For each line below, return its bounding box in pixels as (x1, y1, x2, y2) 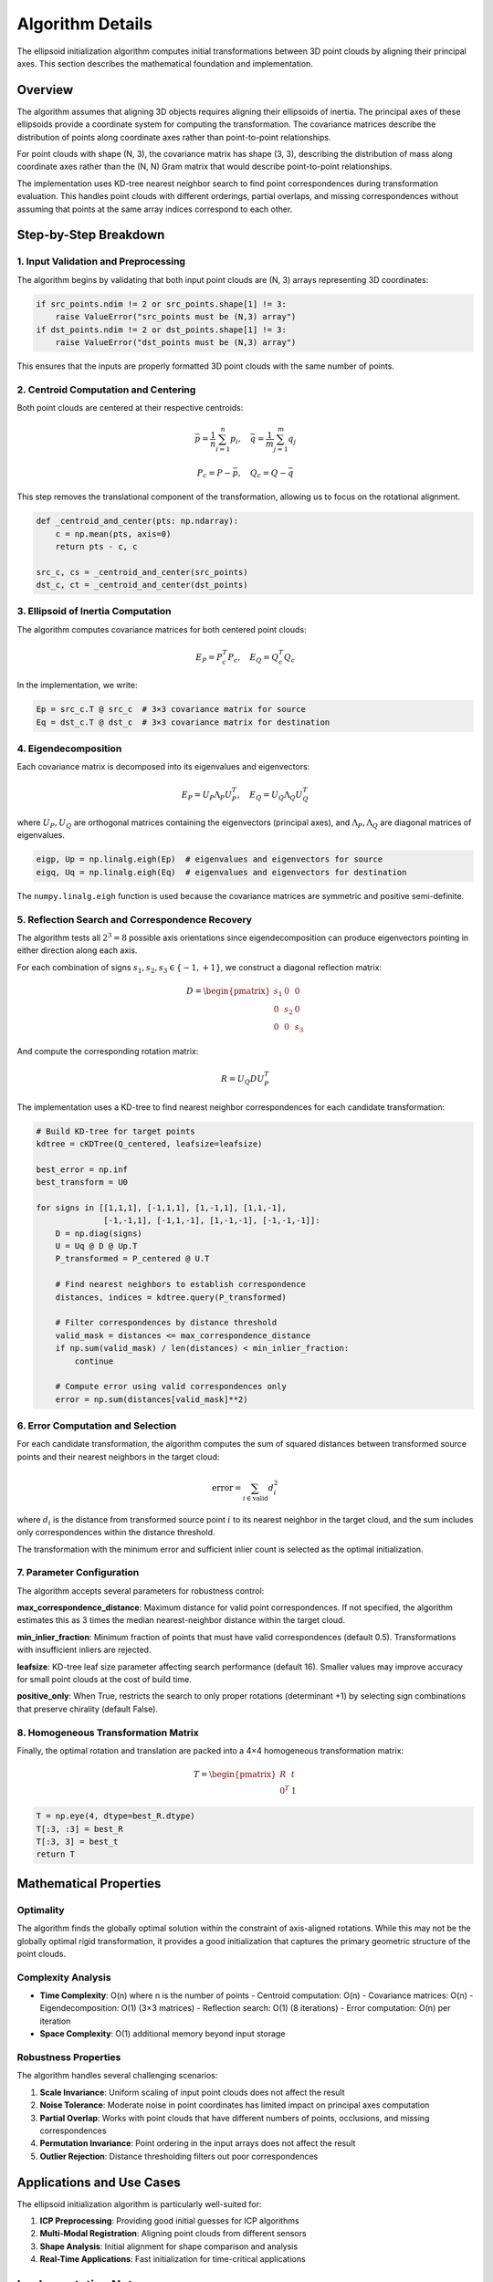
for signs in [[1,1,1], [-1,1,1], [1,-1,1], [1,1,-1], (36, 1202, 287, 1213)
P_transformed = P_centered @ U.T (55, 1253, 210, 1264)
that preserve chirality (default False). (16, 1703, 159, 1714)
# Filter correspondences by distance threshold (55, 1317, 278, 1328)
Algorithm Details (16, 14, 152, 34)
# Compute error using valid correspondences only (55, 1381, 287, 1392)
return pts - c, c (55, 541, 138, 551)
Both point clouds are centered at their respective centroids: (16, 403, 244, 413)
